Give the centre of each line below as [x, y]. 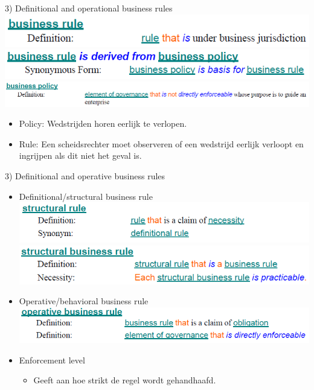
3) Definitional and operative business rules [85, 175]
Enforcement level [52, 360]
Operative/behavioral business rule [84, 301]
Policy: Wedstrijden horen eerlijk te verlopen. [103, 123]
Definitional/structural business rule [86, 196]
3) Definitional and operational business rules [89, 8]
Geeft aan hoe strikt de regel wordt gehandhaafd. [125, 380]
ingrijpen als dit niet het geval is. [80, 155]
